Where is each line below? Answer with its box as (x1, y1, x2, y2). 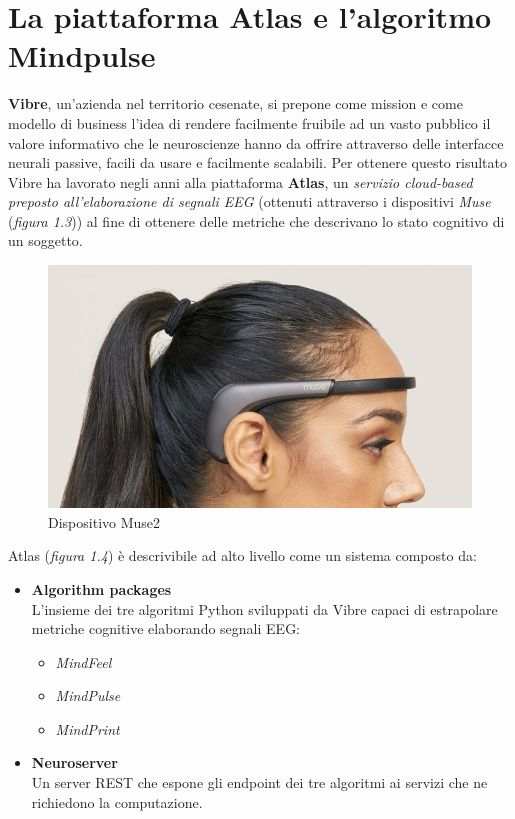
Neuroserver (31, 752, 118, 773)
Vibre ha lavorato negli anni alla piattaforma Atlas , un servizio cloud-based (8, 171, 473, 192)
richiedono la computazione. (31, 791, 203, 812)
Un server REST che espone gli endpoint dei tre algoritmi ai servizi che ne (31, 772, 488, 793)
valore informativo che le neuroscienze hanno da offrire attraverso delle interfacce (8, 132, 504, 153)
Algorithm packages (31, 578, 172, 599)
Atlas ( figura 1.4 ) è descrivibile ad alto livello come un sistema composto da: (8, 545, 477, 566)
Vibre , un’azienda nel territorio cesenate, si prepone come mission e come (8, 93, 463, 114)
